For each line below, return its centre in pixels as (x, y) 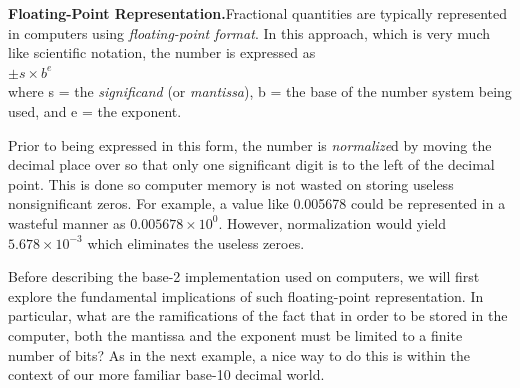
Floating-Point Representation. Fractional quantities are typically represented (257, 13)
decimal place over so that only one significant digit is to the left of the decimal (251, 164)
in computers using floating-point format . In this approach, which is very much (249, 32)
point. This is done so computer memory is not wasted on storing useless (231, 183)
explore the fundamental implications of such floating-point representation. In (246, 295)
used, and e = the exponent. (95, 110)
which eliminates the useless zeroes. (196, 242)
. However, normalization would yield (332, 222)
